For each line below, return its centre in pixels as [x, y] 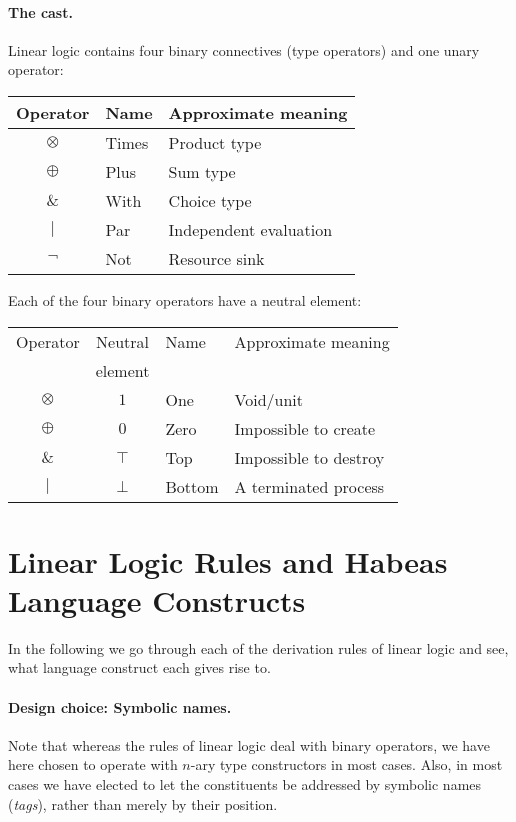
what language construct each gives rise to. [139, 667]
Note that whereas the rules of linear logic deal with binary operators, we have [249, 744]
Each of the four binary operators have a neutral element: [185, 299]
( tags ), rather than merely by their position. [143, 803]
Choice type [210, 200]
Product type [215, 142]
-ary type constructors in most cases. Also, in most [346, 764]
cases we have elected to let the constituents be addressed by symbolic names [245, 784]
